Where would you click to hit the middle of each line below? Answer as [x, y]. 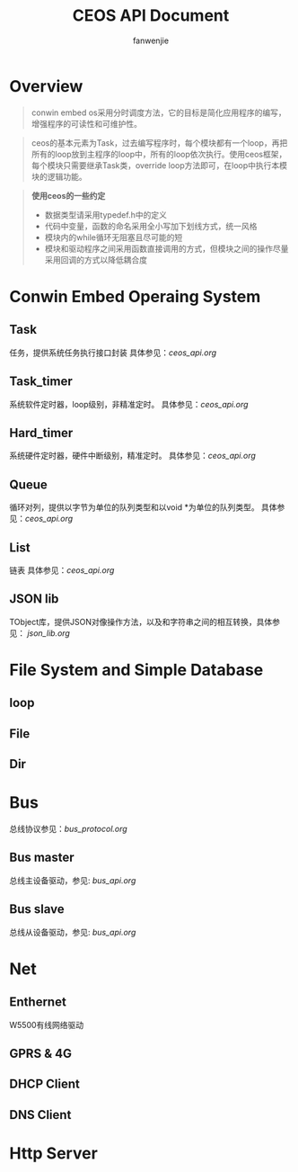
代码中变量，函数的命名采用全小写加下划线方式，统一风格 [151, 226]
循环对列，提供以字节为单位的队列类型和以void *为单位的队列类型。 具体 [143, 507]
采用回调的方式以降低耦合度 [96, 259]
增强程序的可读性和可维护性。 [86, 123]
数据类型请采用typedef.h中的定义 [106, 215]
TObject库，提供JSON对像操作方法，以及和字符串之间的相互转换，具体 [141, 622]
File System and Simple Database [136, 670]
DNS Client [40, 1115]
